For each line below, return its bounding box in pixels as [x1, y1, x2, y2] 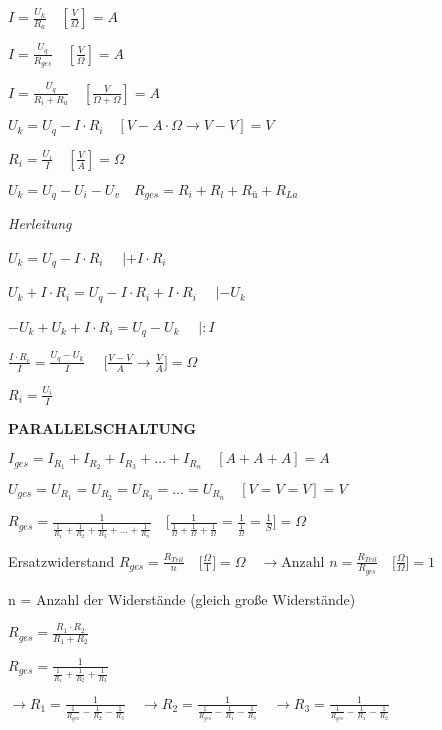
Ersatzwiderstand [8, 550, 115, 571]
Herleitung [8, 213, 72, 234]
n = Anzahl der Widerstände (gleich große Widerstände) [8, 588, 356, 609]
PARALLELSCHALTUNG [8, 417, 197, 438]
